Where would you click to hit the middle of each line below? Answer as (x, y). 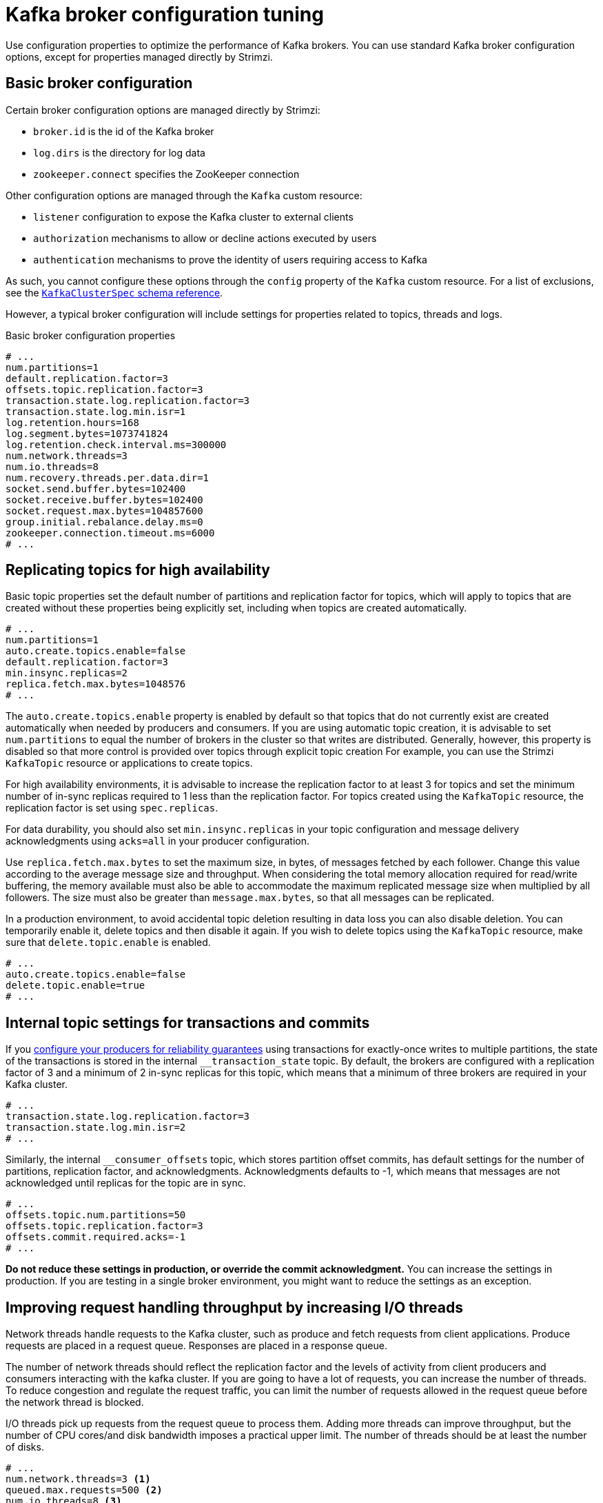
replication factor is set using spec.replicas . (112, 808)
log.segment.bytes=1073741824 (87, 433)
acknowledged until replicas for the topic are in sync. (126, 1183)
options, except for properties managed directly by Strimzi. (139, 57)
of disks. (25, 1447)
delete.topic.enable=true (75, 986)
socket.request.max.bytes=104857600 (104, 511)
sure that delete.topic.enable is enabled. (108, 942)
